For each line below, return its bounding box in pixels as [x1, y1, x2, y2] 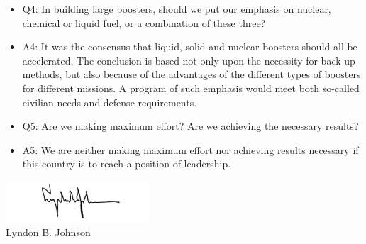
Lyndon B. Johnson [6, 225, 91, 240]
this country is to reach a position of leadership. [22, 156, 231, 171]
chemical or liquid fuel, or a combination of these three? [22, 15, 266, 30]
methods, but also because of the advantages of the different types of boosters [22, 67, 361, 82]
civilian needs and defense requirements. [22, 94, 197, 109]
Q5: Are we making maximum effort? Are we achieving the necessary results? [22, 118, 359, 133]
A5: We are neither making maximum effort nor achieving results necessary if [22, 142, 359, 157]
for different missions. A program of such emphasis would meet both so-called [22, 80, 360, 95]
